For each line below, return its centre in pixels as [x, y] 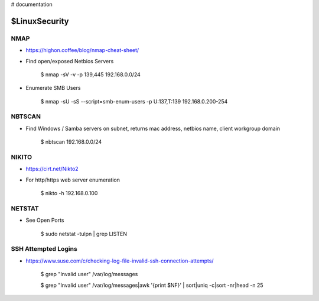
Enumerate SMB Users [53, 88]
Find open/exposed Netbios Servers [70, 61]
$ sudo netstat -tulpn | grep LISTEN [84, 234]
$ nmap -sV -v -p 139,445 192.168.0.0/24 [91, 75]
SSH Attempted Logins [44, 249]
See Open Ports [45, 220]
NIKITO [22, 157]
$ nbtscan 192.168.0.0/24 [71, 142]
